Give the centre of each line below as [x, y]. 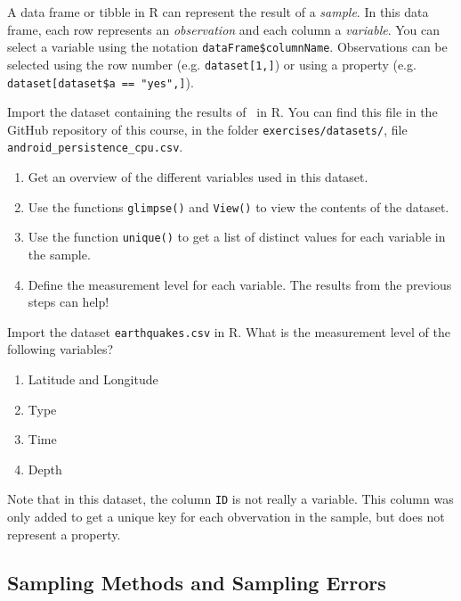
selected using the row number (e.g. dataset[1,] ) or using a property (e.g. [212, 64]
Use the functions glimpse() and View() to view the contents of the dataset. [239, 206]
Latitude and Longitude [93, 379]
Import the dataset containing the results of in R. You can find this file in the [222, 112]
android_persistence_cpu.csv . [95, 147]
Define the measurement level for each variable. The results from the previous [240, 284]
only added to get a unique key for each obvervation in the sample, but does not [226, 517]
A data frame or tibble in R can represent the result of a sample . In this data [218, 12]
